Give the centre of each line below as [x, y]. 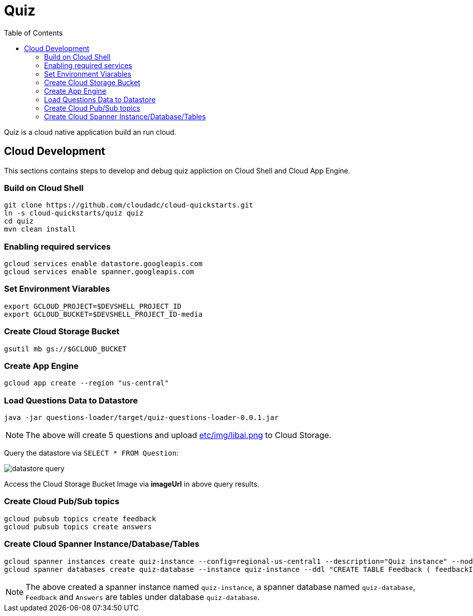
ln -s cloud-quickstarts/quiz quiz [74, 213]
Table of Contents [34, 33]
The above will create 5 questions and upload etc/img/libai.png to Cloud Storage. [179, 435]
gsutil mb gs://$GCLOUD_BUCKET [65, 349]
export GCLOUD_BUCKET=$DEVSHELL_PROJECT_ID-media [103, 314]
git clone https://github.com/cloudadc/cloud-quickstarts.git [129, 205]
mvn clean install [40, 229]
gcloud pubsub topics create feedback [80, 519]
